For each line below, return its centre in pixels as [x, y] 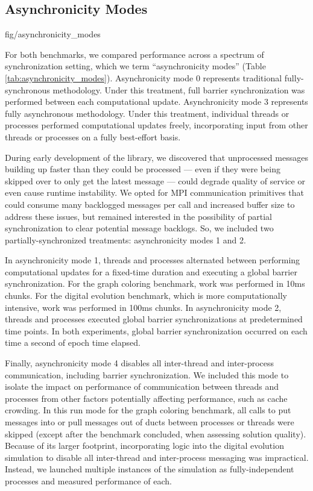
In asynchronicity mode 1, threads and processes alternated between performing [153, 260]
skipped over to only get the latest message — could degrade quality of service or [155, 180]
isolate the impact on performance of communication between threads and [142, 386]
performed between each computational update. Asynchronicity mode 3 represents [156, 102]
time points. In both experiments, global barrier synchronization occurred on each [156, 330]
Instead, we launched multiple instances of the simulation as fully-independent [150, 469]
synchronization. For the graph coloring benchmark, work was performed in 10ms [155, 283]
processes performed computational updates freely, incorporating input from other [156, 125]
